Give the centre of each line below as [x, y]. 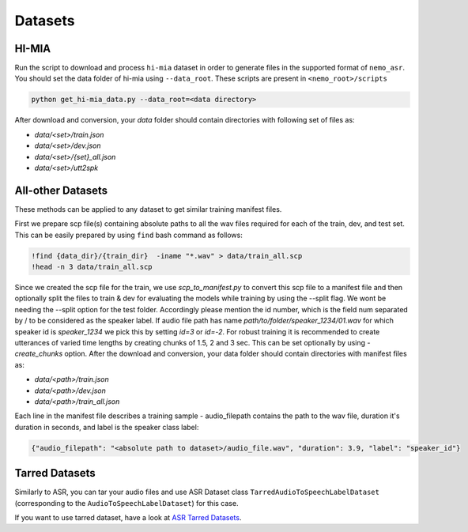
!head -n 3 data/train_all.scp [92, 267]
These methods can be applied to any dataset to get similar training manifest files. [148, 209]
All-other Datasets [61, 190]
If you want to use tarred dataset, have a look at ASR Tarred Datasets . [128, 517]
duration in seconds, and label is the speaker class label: [107, 427]
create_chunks [39, 354]
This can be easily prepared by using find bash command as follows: [128, 235]
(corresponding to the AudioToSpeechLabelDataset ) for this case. [126, 503]
